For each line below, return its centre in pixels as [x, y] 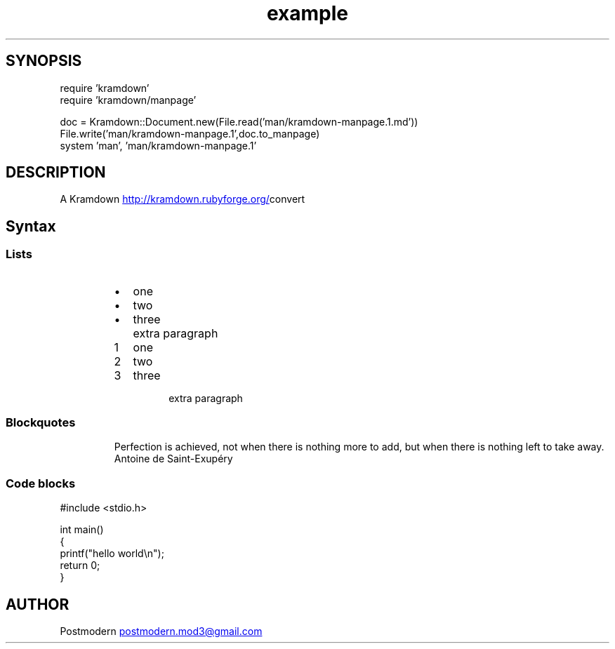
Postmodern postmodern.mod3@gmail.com [161, 631]
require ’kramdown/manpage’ [128, 100]
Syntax [31, 226]
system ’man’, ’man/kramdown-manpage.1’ [158, 145]
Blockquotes [41, 423]
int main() [82, 530]
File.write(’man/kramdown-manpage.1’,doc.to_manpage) [190, 133]
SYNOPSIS [44, 61]
